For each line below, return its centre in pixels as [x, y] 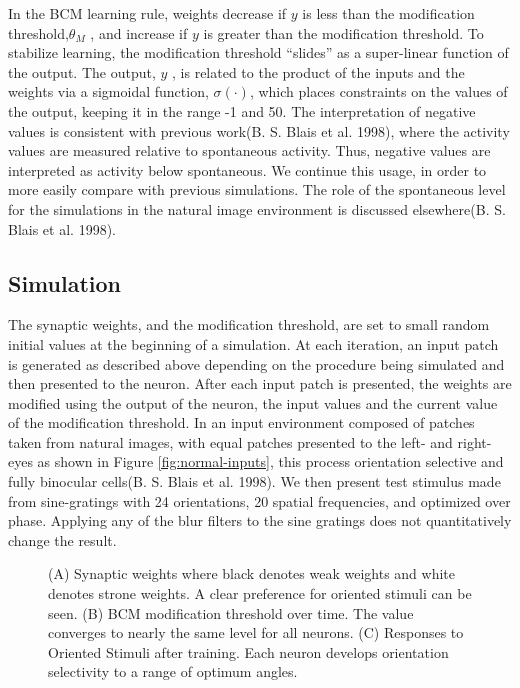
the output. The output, [82, 71]
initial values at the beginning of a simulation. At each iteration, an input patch [253, 343]
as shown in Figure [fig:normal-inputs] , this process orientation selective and [270, 461]
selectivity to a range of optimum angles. [173, 671]
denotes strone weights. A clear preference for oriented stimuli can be [260, 593]
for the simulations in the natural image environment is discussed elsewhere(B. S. [257, 208]
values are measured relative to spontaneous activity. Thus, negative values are [249, 150]
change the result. [62, 539]
